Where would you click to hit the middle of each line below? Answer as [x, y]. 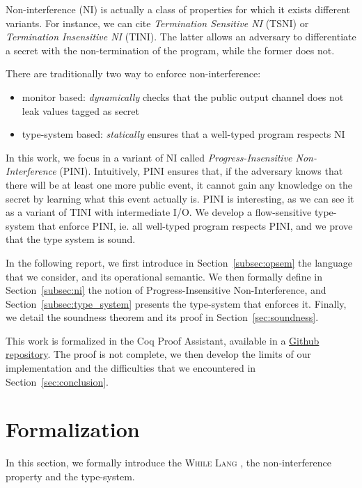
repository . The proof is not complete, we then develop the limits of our [158, 354]
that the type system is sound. [71, 239]
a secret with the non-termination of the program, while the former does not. [170, 50]
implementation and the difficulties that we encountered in [131, 368]
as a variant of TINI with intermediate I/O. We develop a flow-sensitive [159, 212]
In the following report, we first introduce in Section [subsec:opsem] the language [179, 262]
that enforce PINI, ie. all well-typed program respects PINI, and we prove [195, 225]
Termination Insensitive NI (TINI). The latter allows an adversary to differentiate [181, 37]
